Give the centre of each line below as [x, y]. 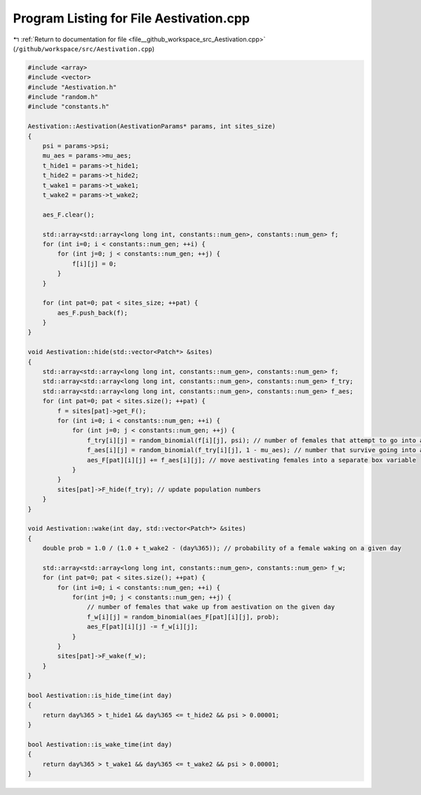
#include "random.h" [63, 97]
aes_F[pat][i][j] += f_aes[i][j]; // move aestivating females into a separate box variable [252, 460]
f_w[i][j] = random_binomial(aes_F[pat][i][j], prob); [183, 617]
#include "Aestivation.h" [72, 87]
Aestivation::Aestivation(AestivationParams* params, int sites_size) [152, 127]
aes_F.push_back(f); [93, 313]
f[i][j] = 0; [94, 264]
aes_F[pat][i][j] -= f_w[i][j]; [142, 627]
